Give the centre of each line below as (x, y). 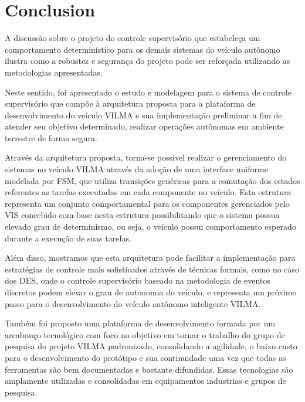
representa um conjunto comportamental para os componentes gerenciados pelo (147, 203)
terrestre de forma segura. (51, 137)
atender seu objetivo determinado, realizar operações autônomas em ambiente (144, 126)
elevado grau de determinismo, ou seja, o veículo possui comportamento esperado (150, 226)
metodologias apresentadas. (54, 72)
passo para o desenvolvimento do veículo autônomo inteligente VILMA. (133, 303)
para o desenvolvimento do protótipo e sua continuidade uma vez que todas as (145, 357)
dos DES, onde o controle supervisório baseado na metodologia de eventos (138, 280)
